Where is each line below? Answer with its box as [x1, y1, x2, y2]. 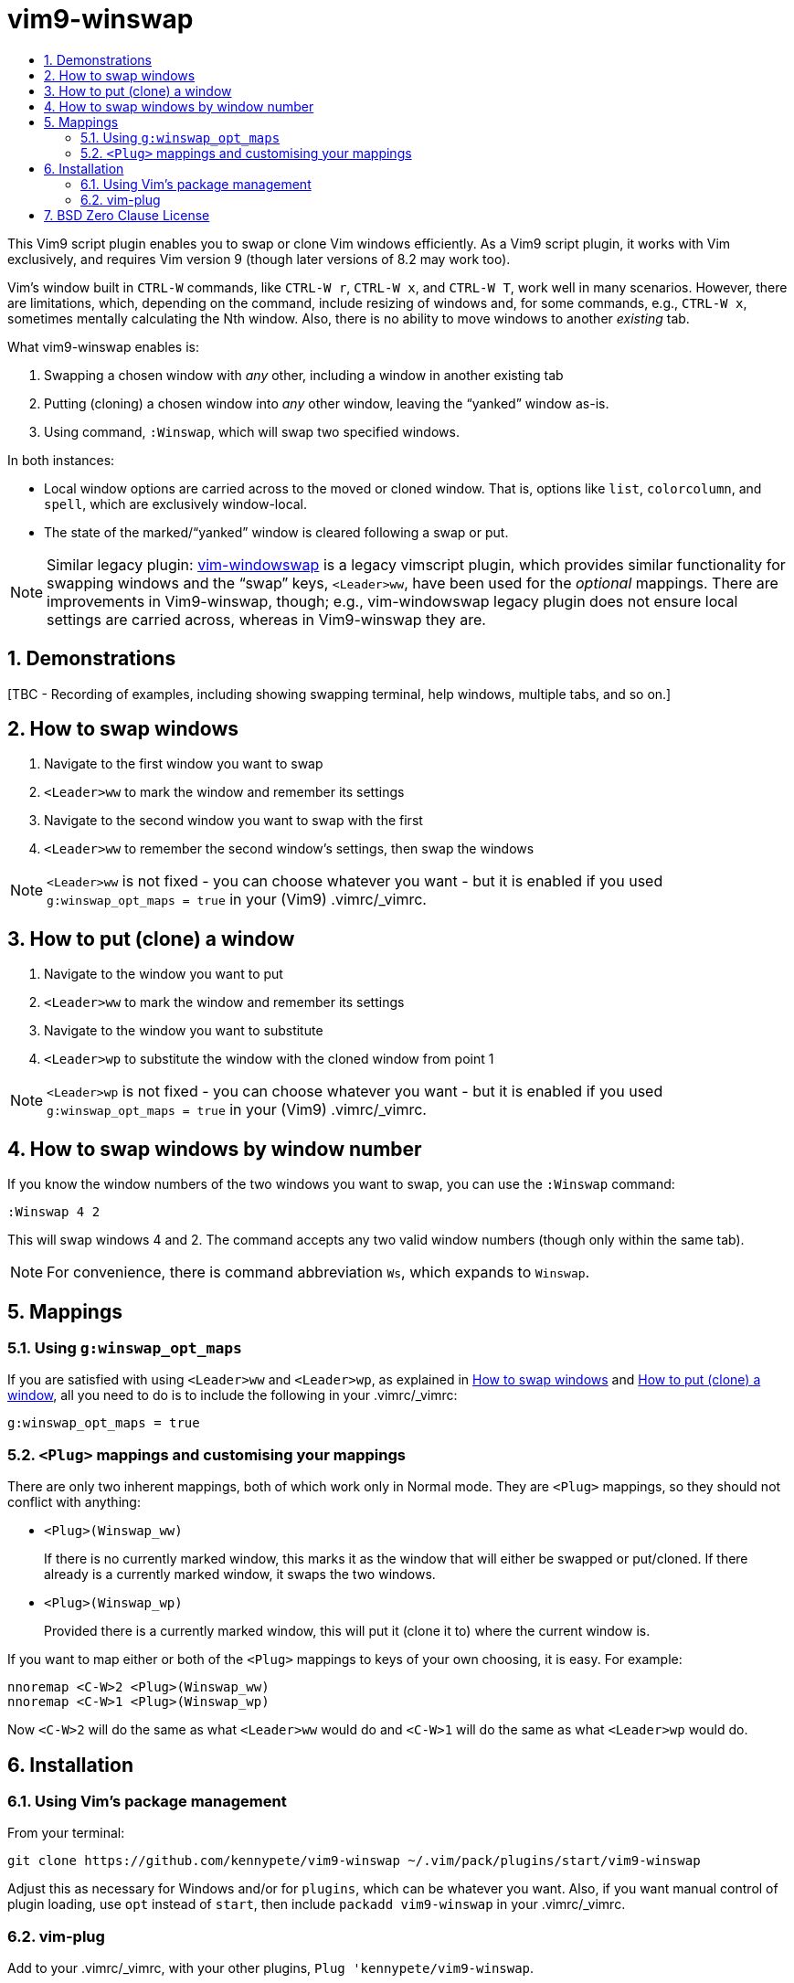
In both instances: [7, 451, 115, 468]
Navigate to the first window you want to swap [44, 756, 323, 772]
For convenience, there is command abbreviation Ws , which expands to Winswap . [47, 1263, 590, 1282]
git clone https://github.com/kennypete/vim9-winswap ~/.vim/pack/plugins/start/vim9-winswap [7, 1853, 701, 1869]
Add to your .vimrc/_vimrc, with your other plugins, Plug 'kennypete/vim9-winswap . [7, 1960, 535, 1977]
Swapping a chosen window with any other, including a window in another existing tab [44, 366, 564, 383]
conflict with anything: [7, 1494, 141, 1511]
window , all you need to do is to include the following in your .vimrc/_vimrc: [7, 1387, 458, 1404]
